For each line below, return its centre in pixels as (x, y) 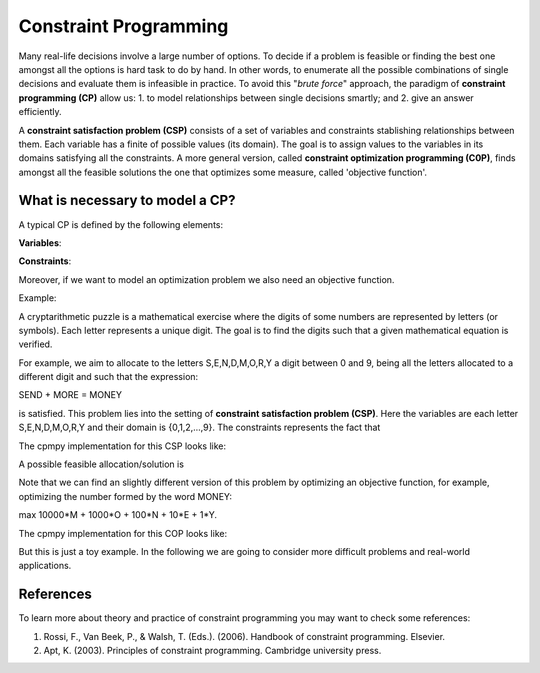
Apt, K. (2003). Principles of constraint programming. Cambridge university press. (212, 651)
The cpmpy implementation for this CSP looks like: (122, 446)
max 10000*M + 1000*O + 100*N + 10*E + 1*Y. (117, 515)
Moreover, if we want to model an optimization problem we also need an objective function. (206, 279)
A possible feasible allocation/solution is (101, 464)
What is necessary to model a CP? (127, 200)
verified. (35, 344)
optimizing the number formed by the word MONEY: (125, 496)
